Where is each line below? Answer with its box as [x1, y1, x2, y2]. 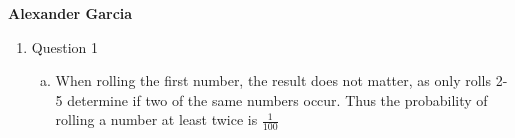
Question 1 [31, 36, 98, 57]
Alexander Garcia [8, 3, 133, 23]
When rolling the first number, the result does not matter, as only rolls [55, 70, 492, 91]
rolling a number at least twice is [55, 109, 258, 130]
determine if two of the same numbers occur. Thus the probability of [67, 89, 488, 110]
